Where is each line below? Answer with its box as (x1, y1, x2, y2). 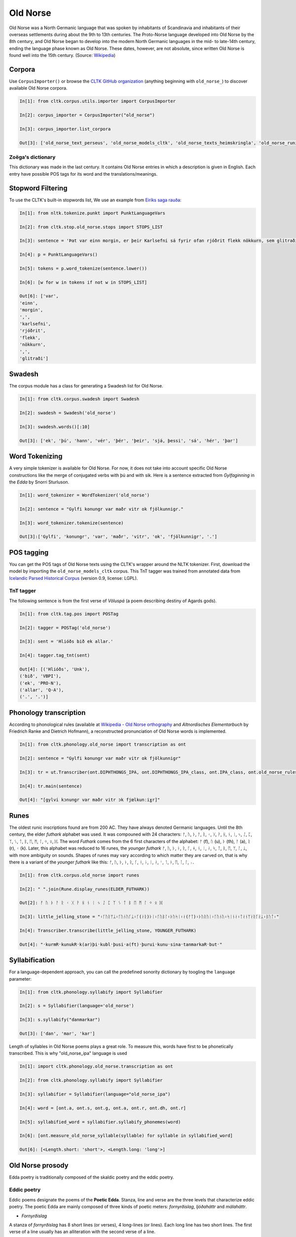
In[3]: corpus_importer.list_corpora (19, 126, 111, 132)
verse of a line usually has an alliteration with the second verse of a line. (9, 1229, 155, 1235)
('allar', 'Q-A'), (19, 687, 64, 693)
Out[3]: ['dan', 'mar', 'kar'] (19, 1031, 96, 1037)
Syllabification (9, 956, 55, 964)
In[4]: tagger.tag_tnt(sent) (19, 653, 90, 658)
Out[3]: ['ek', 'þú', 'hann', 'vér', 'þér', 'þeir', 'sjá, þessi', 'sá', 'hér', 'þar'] (19, 438, 238, 443)
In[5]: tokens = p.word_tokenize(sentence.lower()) (19, 265, 148, 271)
